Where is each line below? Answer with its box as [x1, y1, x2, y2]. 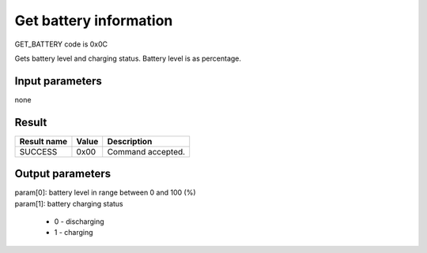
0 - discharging [54, 217, 104, 226]
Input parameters [14, 74, 103, 87]
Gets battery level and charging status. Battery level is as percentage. [14, 54, 241, 63]
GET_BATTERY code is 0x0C [14, 39, 108, 49]
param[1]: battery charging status [14, 199, 123, 208]
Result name [19, 136, 68, 147]
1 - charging [54, 228, 94, 237]
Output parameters [14, 167, 111, 180]
